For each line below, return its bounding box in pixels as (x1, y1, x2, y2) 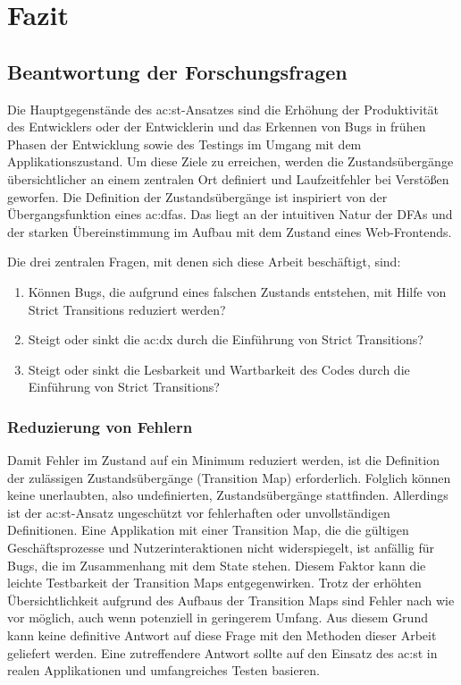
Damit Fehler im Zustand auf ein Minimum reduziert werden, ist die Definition (7, 451, 440, 469)
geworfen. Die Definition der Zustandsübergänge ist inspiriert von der (7, 187, 388, 206)
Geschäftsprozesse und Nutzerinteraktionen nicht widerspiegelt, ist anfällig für (7, 538, 434, 557)
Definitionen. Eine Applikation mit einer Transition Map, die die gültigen (7, 520, 409, 539)
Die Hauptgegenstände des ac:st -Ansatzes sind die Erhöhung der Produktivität (7, 99, 440, 118)
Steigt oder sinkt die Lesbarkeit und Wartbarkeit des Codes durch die (28, 359, 410, 378)
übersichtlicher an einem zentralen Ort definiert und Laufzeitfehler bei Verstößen (7, 169, 449, 188)
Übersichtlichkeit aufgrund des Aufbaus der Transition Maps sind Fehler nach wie (7, 590, 455, 609)
